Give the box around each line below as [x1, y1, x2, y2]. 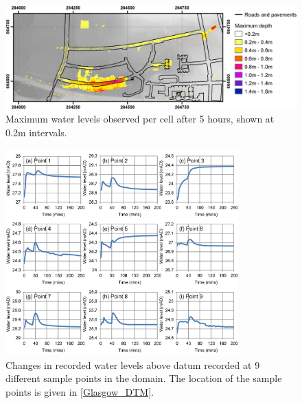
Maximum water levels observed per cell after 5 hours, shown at [5, 111, 275, 126]
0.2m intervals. [5, 125, 67, 139]
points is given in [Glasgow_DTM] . [5, 385, 154, 398]
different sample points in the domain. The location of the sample [5, 371, 282, 385]
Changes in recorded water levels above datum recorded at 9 [5, 357, 260, 372]
